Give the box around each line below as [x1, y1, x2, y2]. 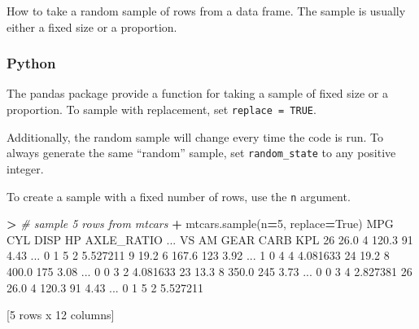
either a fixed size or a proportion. [7, 18, 177, 35]
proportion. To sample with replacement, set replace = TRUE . [7, 101, 316, 117]
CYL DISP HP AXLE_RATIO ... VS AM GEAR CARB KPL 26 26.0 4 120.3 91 [7, 230, 413, 248]
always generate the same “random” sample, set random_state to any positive [7, 144, 396, 161]
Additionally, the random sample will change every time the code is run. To [7, 128, 384, 145]
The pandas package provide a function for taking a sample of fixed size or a [7, 85, 388, 102]
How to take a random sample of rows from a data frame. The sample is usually [7, 2, 406, 19]
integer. [7, 160, 44, 177]
